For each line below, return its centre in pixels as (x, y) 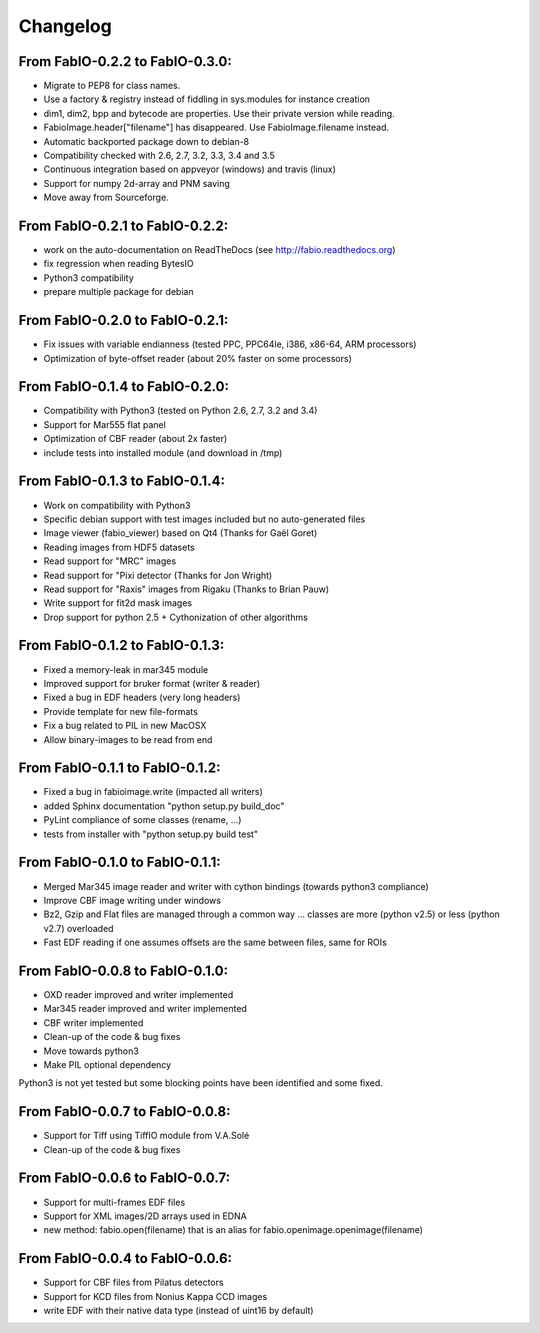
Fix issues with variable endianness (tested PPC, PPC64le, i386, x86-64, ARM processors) (230, 344)
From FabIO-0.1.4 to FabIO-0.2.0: (124, 386)
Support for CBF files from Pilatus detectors (133, 1282)
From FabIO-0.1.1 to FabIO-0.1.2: (119, 768)
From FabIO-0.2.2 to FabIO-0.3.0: (125, 61)
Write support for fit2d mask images (118, 603)
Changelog (65, 26)
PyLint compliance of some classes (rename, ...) (142, 820)
